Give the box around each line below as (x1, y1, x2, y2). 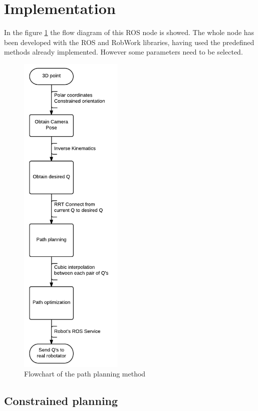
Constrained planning (4, 393, 118, 408)
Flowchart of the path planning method (24, 368, 146, 379)
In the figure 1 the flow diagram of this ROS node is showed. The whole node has (4, 27, 254, 38)
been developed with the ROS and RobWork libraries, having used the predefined (4, 37, 254, 47)
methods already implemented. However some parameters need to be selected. (4, 47, 243, 57)
